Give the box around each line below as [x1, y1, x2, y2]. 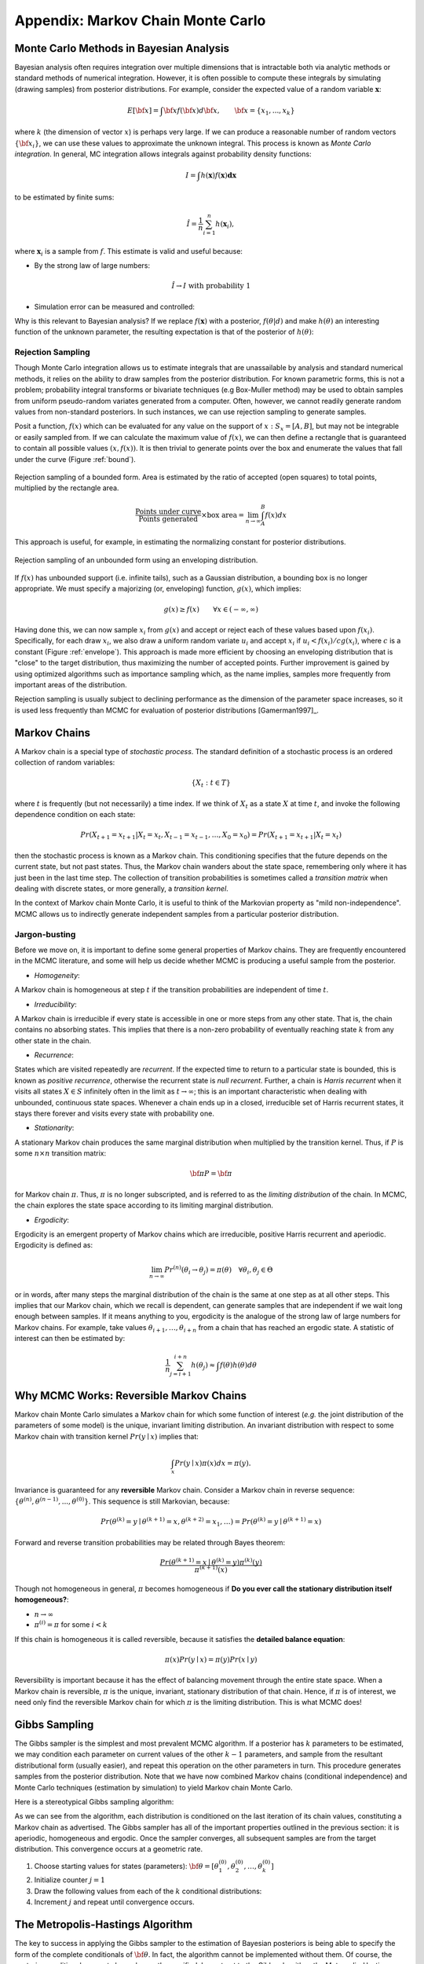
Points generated [138, 515, 199, 523]
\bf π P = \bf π [189, 1169, 232, 1178]
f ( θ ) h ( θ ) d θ [220, 1361, 258, 1370]
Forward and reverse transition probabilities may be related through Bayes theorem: [14, 1537, 286, 1547]
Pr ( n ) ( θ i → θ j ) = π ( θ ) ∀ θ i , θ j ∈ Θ [164, 1264, 273, 1276]
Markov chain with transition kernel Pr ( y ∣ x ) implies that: [14, 1431, 199, 1441]
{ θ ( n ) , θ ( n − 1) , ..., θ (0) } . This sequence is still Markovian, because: [14, 1496, 230, 1506]
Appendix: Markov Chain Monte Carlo [14, 12, 266, 29]
